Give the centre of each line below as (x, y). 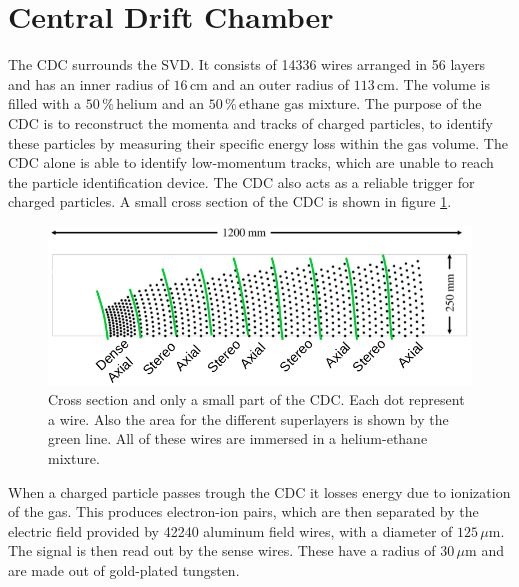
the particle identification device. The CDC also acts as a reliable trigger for (241, 181)
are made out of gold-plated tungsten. (124, 569)
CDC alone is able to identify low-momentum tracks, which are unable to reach (251, 162)
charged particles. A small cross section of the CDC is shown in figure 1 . (230, 201)
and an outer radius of (281, 83)
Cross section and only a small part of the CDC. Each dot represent (256, 399)
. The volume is (442, 83)
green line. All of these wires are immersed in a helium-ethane (238, 438)
